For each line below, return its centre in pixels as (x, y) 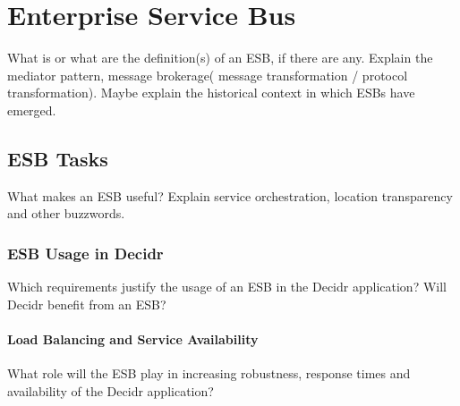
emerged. (32, 110)
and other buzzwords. (66, 213)
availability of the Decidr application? (111, 390)
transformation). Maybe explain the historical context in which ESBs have (211, 93)
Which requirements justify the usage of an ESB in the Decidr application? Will (227, 287)
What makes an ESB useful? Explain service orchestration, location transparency (230, 195)
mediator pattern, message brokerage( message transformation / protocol (208, 75)
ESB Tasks (58, 158)
